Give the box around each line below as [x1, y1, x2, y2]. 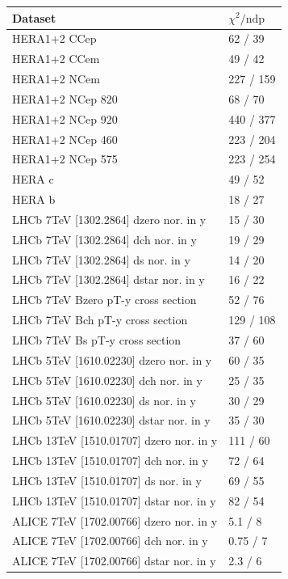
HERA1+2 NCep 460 [12, 130, 118, 147]
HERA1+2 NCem [12, 70, 100, 87]
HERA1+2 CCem [12, 50, 100, 67]
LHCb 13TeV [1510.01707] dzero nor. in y [12, 432, 218, 449]
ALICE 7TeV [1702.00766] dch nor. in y [12, 532, 208, 549]
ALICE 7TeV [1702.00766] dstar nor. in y [12, 552, 216, 569]
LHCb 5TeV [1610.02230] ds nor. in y [12, 391, 196, 408]
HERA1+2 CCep [12, 30, 97, 47]
